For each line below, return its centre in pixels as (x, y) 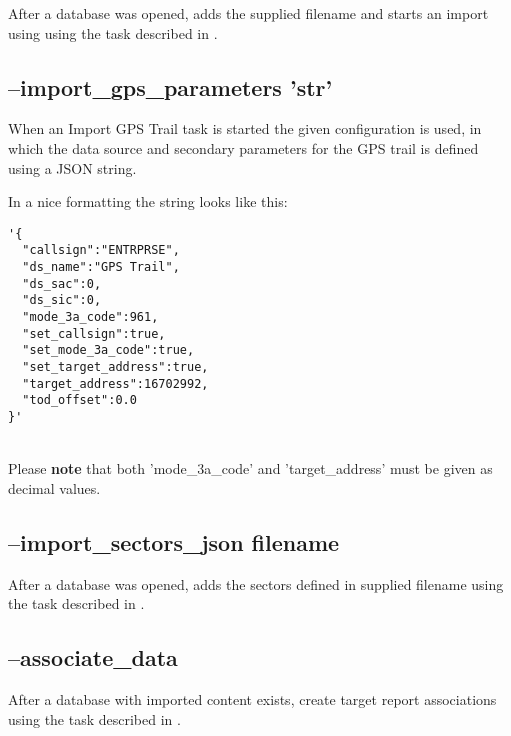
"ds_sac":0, (62, 283)
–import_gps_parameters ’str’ (170, 86)
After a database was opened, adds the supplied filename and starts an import (248, 13)
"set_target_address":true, (115, 367)
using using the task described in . (113, 32)
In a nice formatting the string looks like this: (148, 201)
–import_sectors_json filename (174, 541)
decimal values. (54, 487)
